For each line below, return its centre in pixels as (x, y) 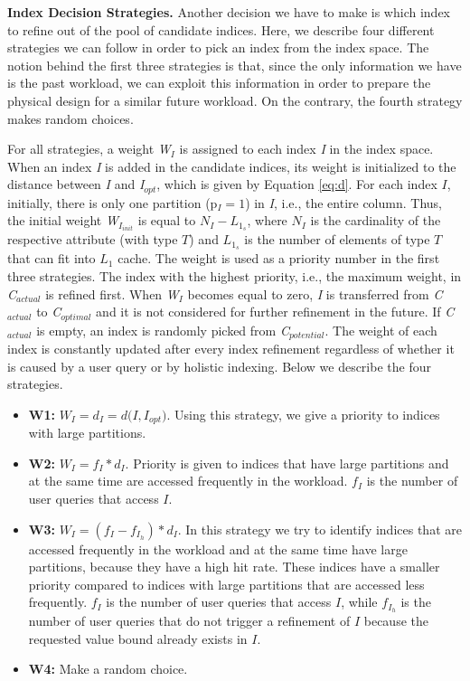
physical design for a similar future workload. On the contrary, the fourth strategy (235, 100)
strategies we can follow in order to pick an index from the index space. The (218, 47)
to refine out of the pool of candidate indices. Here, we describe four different (221, 29)
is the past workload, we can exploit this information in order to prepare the (219, 83)
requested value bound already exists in (138, 638)
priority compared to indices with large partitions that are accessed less (226, 584)
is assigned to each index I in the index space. (306, 149)
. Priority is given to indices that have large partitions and (287, 463)
